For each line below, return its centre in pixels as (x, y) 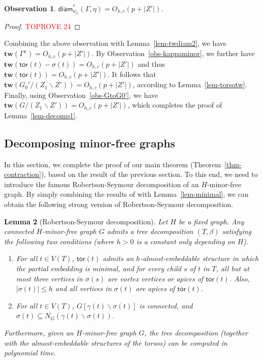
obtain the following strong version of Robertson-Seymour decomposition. (119, 204)
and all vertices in (83, 288)
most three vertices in (49, 278)
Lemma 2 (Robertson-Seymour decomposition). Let (86, 221)
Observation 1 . (30, 8)
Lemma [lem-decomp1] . (41, 115)
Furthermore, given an (39, 333)
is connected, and (166, 305)
